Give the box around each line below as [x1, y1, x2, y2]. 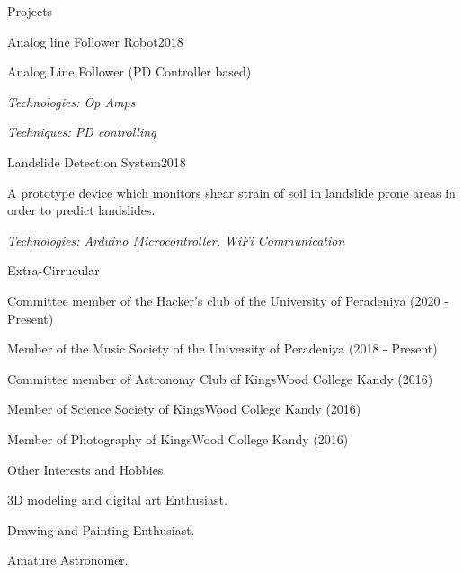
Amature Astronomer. [7, 550, 129, 569]
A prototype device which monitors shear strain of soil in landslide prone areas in [7, 183, 456, 201]
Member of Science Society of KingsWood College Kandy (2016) [7, 399, 361, 418]
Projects [7, 2, 53, 20]
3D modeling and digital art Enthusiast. [7, 490, 227, 509]
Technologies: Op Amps [7, 92, 136, 111]
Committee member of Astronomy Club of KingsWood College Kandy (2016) [7, 369, 433, 388]
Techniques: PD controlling [7, 122, 156, 141]
